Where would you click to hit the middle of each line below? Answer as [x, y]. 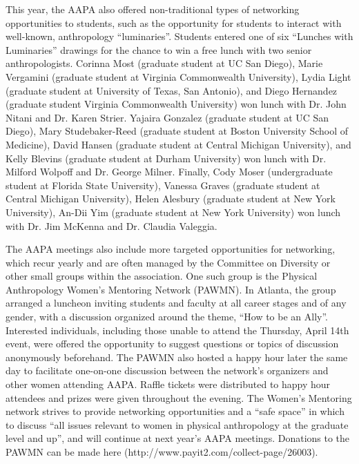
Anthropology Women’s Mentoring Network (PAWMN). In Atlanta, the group [171, 289]
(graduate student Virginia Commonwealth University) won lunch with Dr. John [176, 104]
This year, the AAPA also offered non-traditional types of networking [153, 9]
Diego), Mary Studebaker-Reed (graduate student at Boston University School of [177, 131]
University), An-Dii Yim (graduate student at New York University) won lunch [173, 212]
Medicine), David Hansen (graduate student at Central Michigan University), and [178, 144]
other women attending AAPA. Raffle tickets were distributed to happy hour [168, 384]
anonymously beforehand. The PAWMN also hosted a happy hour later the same [177, 357]
